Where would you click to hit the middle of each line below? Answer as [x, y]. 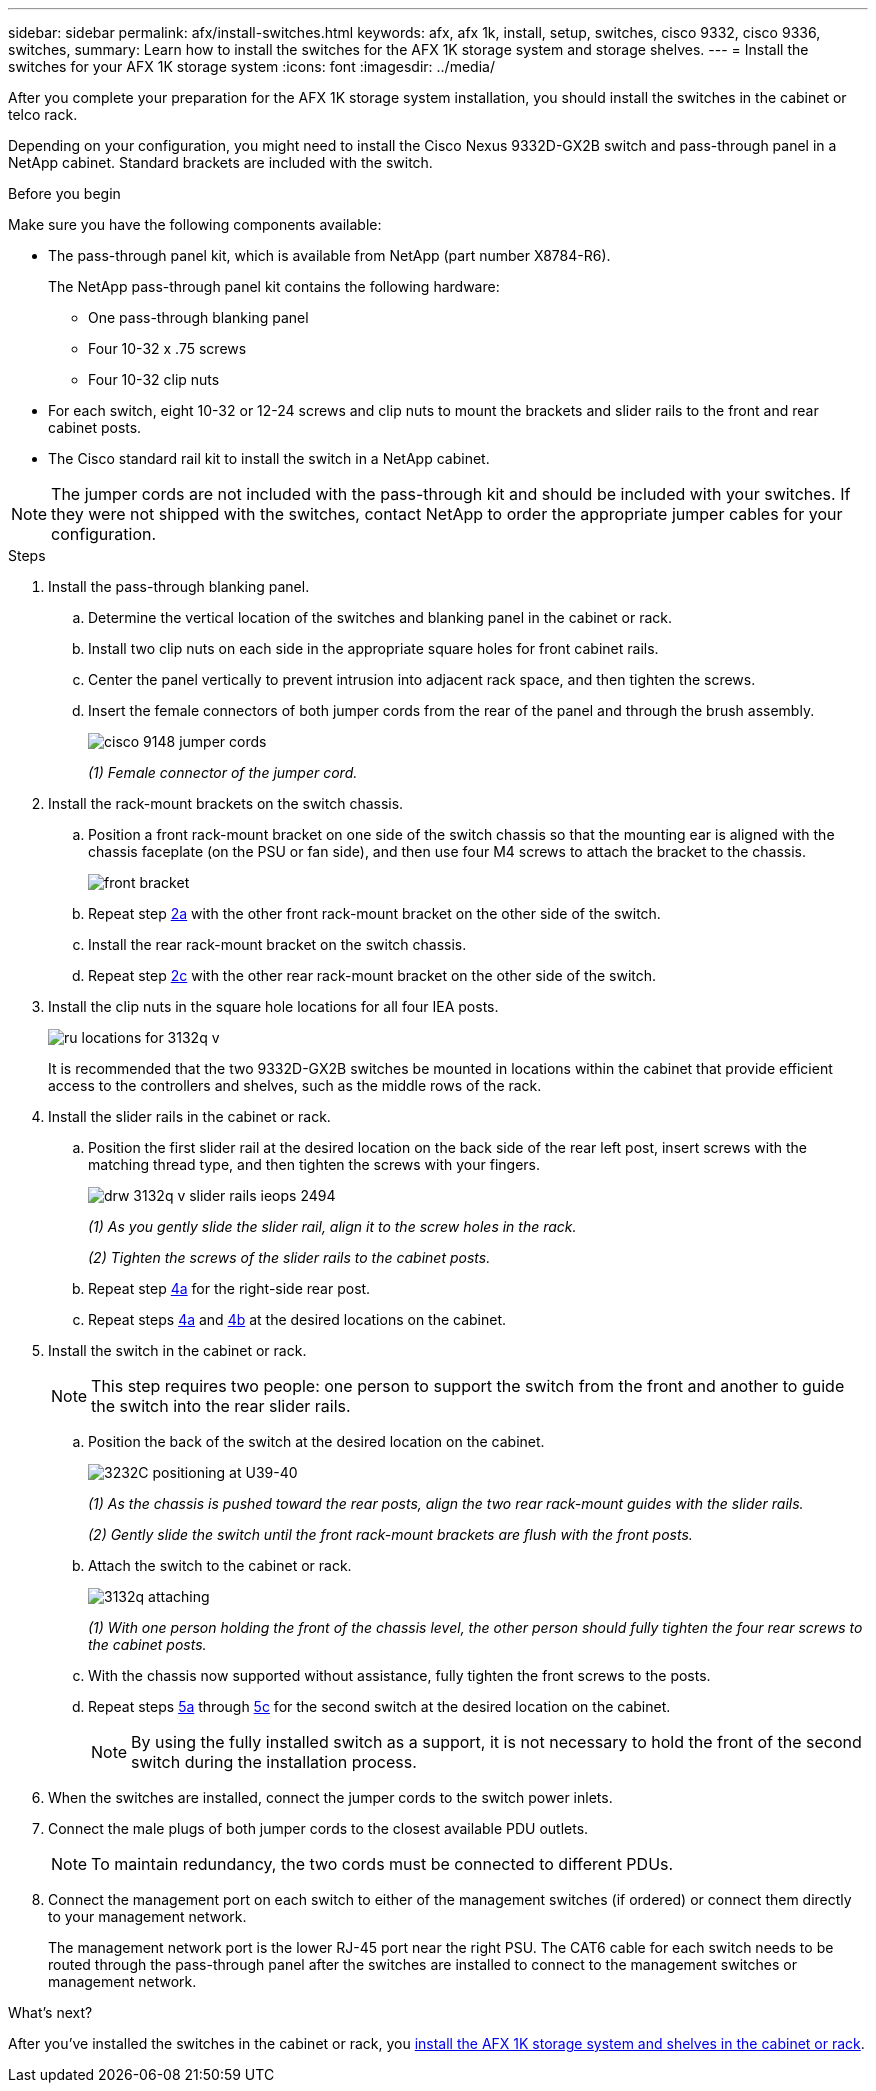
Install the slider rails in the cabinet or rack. [189, 1116]
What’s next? [50, 2012]
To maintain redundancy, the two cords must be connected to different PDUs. [382, 1864]
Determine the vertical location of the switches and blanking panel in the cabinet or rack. [380, 617]
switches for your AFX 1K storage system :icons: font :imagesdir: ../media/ [251, 66]
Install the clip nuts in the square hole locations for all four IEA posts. [273, 1006]
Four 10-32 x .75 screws [167, 348]
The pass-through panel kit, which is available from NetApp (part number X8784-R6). [329, 255]
